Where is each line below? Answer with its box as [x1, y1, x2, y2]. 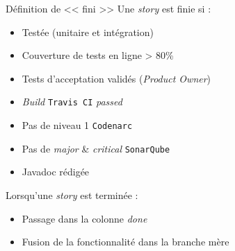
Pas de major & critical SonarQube [22, 141, 170, 155]
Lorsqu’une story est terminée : [6, 187, 138, 202]
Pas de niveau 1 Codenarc [22, 118, 133, 132]
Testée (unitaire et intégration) [22, 24, 154, 39]
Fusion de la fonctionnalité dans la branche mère [22, 234, 229, 249]
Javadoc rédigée [22, 164, 90, 179]
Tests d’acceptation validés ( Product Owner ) [22, 71, 211, 85]
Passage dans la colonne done [22, 211, 147, 225]
